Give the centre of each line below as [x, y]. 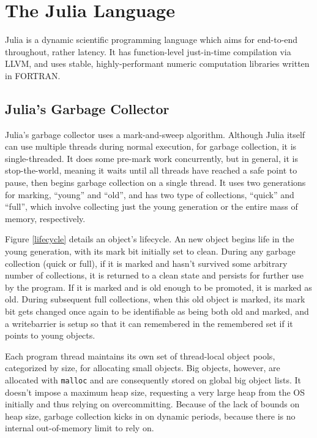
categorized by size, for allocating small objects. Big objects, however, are [143, 368]
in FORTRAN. [33, 75]
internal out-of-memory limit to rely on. [80, 428]
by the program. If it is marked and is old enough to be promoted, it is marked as [158, 287]
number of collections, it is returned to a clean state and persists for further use [155, 275]
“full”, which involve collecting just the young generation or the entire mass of [151, 206]
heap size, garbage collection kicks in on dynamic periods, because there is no [150, 416]
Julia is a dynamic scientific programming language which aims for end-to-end [151, 40]
